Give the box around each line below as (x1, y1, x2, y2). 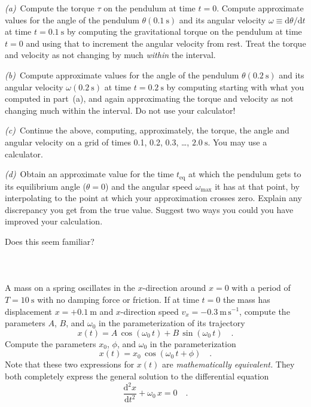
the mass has (222, 293, 270, 305)
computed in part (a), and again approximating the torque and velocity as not (5, 92, 294, 105)
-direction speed (120, 305, 179, 317)
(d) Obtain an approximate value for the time (5, 168, 174, 180)
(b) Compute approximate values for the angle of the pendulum (5, 68, 239, 81)
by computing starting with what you (166, 80, 304, 93)
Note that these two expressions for (5, 358, 135, 370)
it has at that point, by (215, 180, 300, 192)
